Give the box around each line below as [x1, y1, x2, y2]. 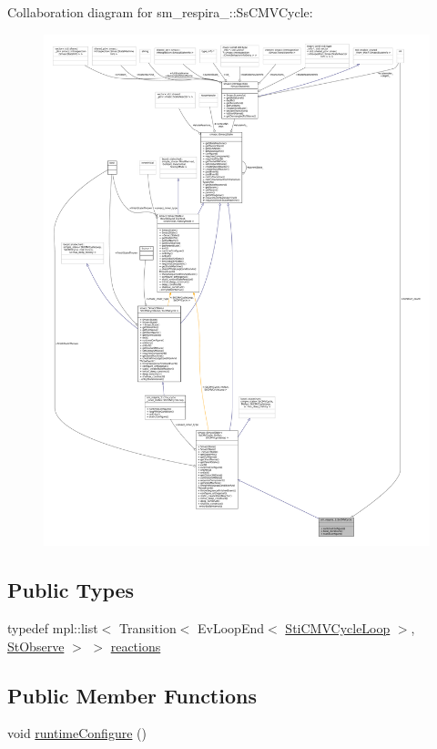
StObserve [7, 636, 65, 655]
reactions [110, 636, 161, 655]
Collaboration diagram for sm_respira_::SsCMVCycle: [7, 3, 313, 21]
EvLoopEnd [198, 619, 265, 638]
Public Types [7, 576, 135, 604]
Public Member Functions [7, 681, 257, 709]
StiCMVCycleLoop [285, 619, 391, 638]
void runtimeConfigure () [7, 723, 147, 743]
